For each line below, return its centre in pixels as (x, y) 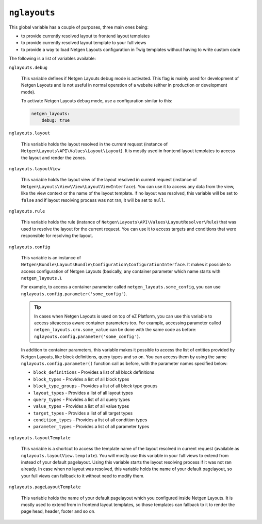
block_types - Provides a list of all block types (81, 379)
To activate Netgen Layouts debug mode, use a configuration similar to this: (97, 101)
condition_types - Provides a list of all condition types (90, 420)
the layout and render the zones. (54, 158)
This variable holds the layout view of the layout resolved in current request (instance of (109, 180)
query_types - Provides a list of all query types (82, 399)
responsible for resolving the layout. (57, 236)
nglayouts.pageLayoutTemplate (45, 487)
